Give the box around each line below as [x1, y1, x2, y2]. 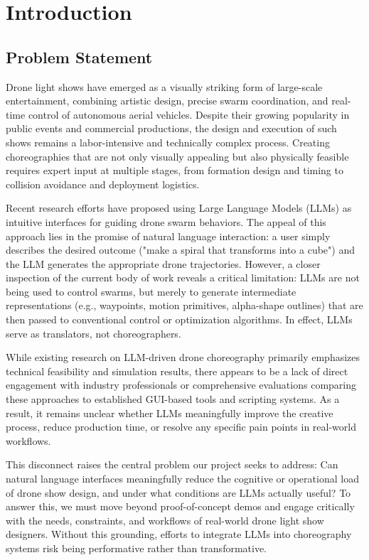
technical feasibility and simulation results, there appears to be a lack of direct [6, 363, 348, 378]
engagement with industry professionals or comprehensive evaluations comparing [6, 377, 356, 392]
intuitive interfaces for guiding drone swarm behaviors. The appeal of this [6, 214, 326, 229]
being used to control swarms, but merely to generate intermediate [6, 284, 296, 298]
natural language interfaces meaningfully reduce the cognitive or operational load [6, 471, 359, 486]
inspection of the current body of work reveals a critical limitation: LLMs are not [6, 270, 360, 285]
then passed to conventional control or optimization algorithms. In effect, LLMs [6, 312, 353, 327]
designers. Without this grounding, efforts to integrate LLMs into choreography [6, 527, 352, 542]
